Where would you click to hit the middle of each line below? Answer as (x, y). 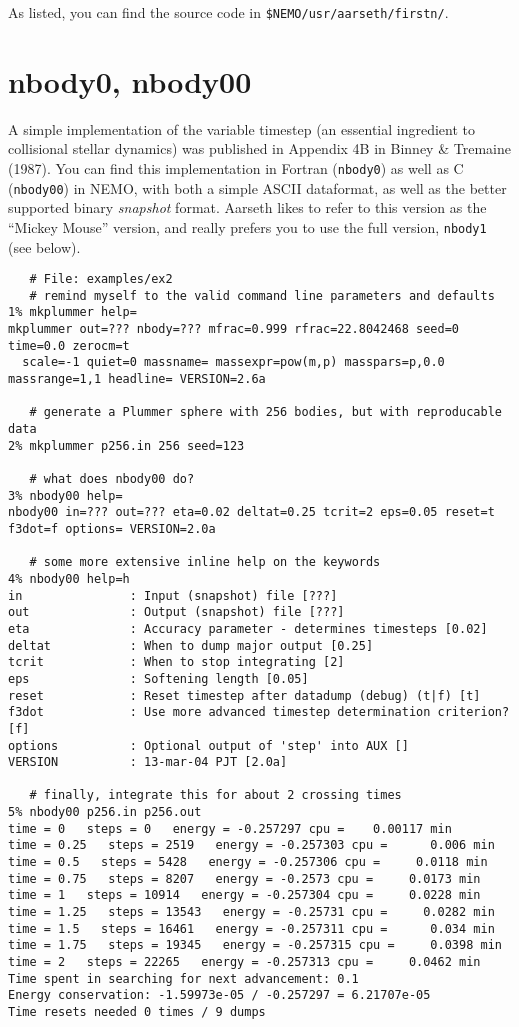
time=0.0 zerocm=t (69, 345)
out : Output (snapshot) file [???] (176, 612)
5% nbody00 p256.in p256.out (105, 812)
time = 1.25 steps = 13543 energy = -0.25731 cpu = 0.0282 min (251, 912)
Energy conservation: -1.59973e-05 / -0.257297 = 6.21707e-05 (219, 995)
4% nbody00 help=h (69, 578)
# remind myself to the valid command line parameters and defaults (262, 295)
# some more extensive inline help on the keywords (205, 562)
